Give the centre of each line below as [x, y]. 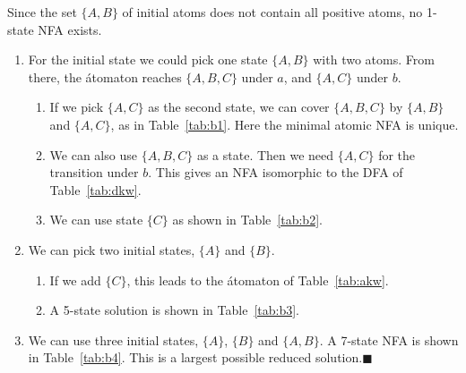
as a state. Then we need [265, 154]
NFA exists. [70, 29]
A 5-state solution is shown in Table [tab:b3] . [174, 310]
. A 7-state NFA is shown [389, 339]
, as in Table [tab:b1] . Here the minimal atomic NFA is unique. [285, 124]
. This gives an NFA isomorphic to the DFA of [276, 172]
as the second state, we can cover [239, 107]
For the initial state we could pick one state [148, 59]
